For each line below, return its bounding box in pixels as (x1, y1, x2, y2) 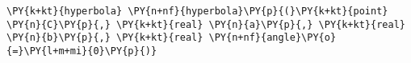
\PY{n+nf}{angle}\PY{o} (208, 32, 337, 44)
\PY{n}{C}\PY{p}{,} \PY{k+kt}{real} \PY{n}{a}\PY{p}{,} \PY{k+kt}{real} (6, 18, 405, 30)
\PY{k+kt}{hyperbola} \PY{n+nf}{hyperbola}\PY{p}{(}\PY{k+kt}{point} (6, 6, 388, 17)
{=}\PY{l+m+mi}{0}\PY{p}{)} (6, 45, 157, 57)
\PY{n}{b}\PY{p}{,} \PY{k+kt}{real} (6, 32, 203, 44)
